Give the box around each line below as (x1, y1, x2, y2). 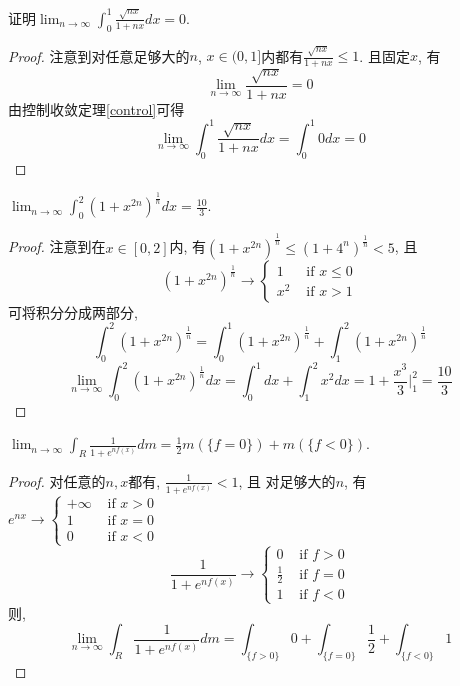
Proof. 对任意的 (8, 470, 106, 491)
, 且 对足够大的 (238, 470, 336, 491)
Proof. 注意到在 (8, 236, 106, 257)
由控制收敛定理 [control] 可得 (8, 98, 185, 119)
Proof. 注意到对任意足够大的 (8, 45, 190, 66)
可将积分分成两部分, (8, 301, 138, 322)
